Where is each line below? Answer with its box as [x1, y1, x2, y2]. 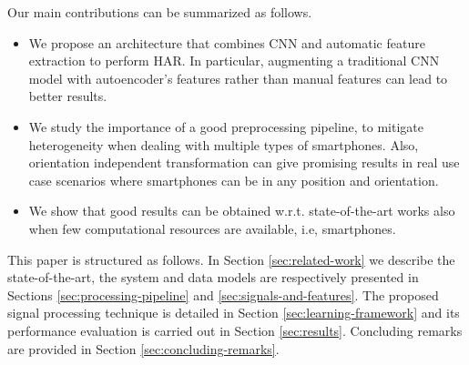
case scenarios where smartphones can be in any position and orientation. [28, 170, 439, 189]
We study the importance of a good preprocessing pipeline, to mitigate [28, 117, 423, 136]
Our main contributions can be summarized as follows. [7, 3, 312, 21]
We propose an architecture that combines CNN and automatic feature [28, 33, 425, 52]
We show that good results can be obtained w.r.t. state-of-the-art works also [28, 201, 455, 220]
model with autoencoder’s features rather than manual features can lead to [28, 68, 448, 87]
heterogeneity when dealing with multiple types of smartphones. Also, [28, 135, 419, 154]
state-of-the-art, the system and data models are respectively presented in [7, 268, 419, 287]
